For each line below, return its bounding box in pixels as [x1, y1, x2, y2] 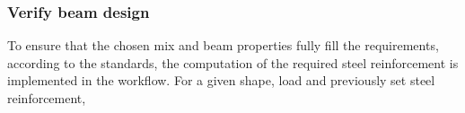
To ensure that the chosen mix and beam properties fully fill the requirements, [7, 36, 439, 55]
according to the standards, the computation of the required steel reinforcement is [7, 53, 459, 72]
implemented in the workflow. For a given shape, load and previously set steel [7, 71, 435, 90]
